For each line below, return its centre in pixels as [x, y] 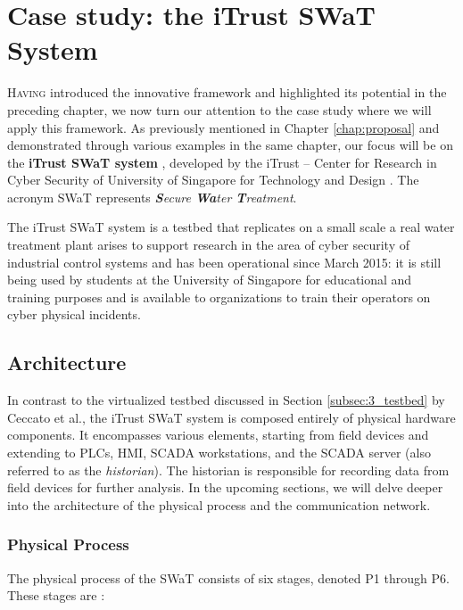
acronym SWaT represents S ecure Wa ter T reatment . [152, 197]
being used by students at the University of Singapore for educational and [210, 280]
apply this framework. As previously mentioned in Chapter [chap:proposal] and [223, 127]
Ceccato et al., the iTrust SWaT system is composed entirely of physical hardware [231, 417]
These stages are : [56, 595]
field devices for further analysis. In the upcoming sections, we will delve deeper [225, 487]
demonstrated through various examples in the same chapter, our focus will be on [230, 145]
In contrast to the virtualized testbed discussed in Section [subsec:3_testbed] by [226, 400]
